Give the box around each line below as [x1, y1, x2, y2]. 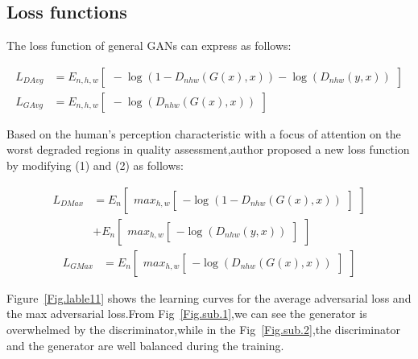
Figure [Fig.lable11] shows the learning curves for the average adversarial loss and [6, 289, 412, 306]
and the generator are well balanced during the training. [6, 336, 284, 353]
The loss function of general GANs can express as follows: [6, 37, 292, 54]
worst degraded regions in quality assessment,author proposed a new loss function [6, 141, 410, 158]
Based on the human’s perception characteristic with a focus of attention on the [6, 125, 401, 142]
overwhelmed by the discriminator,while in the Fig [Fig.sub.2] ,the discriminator [6, 320, 400, 337]
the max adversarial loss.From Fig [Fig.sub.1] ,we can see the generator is [6, 305, 367, 322]
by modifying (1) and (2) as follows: [6, 157, 184, 174]
